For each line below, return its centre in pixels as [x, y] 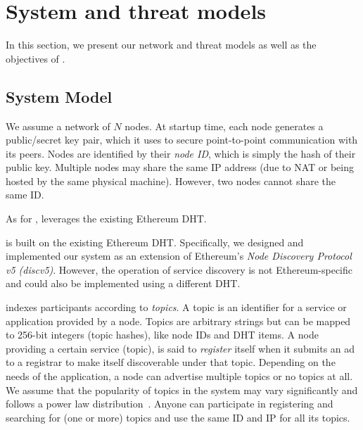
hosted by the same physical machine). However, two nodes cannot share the [171, 181]
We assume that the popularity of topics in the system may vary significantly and [182, 390]
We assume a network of [58, 126]
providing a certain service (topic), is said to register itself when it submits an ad [180, 348]
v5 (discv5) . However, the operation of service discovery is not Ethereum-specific [179, 269]
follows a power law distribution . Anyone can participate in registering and [170, 404]
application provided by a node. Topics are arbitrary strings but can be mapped [178, 321]
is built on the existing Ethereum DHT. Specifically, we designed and [155, 242]
